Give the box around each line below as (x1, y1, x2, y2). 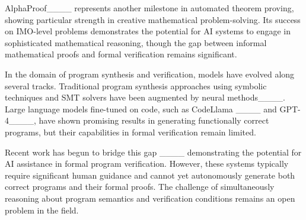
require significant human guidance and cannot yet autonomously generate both (5, 169, 295, 181)
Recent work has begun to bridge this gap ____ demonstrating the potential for (5, 145, 302, 158)
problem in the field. (5, 203, 79, 216)
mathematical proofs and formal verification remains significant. (5, 48, 237, 60)
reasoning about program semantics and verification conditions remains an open (5, 192, 295, 204)
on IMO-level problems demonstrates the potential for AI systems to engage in (5, 25, 291, 37)
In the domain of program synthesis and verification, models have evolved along (5, 67, 295, 80)
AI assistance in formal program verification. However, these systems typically (5, 157, 289, 170)
